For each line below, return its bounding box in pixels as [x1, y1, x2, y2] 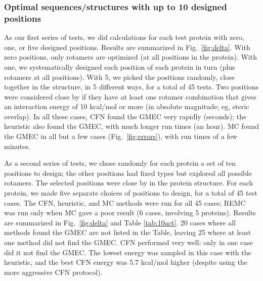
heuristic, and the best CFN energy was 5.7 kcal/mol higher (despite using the [4, 257, 247, 267]
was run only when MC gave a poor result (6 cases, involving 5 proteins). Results [4, 207, 256, 218]
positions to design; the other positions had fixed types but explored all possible [4, 167, 252, 178]
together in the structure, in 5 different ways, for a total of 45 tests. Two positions [4, 81, 259, 92]
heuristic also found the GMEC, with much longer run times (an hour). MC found [4, 121, 259, 131]
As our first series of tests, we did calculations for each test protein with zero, [4, 32, 244, 42]
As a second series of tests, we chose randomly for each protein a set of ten [4, 158, 236, 168]
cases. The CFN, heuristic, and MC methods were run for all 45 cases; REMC [4, 197, 246, 208]
